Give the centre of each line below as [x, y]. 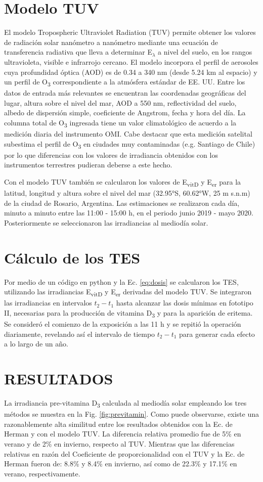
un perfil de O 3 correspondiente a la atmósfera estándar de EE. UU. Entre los [125, 82]
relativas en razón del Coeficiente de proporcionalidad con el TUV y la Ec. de [124, 453]
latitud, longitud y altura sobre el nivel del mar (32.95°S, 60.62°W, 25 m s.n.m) [127, 193]
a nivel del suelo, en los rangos [205, 52]
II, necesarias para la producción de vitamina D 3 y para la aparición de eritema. [128, 313]
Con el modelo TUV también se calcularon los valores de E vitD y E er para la [123, 182]
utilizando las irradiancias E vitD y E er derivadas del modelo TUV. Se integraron [128, 292]
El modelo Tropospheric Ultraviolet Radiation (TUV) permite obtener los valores [130, 32]
